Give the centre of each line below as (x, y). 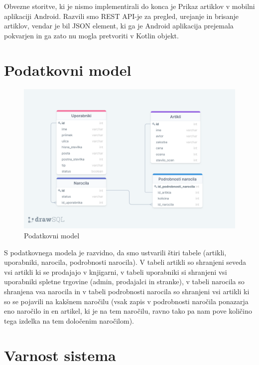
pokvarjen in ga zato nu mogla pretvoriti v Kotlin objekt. (91, 35)
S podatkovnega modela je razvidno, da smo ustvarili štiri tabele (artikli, (115, 252)
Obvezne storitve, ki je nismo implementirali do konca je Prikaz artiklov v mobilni (129, 6)
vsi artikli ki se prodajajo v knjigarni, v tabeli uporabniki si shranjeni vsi (116, 272)
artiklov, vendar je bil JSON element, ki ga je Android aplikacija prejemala (119, 26)
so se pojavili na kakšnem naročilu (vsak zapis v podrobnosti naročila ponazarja (126, 301)
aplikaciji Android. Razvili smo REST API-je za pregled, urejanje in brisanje (121, 16)
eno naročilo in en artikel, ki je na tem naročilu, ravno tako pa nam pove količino (128, 311)
